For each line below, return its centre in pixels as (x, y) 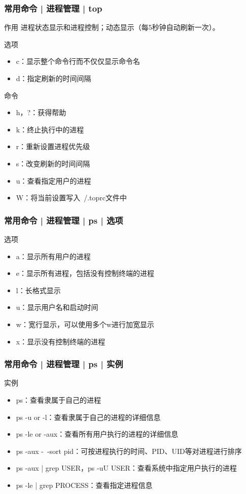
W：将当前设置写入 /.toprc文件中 (72, 198)
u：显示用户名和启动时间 (57, 307)
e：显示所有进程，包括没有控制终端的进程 (85, 273)
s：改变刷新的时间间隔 (53, 163)
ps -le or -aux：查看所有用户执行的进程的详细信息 (97, 434)
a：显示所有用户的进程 (53, 256)
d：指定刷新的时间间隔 (54, 78)
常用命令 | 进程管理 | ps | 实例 (64, 364)
